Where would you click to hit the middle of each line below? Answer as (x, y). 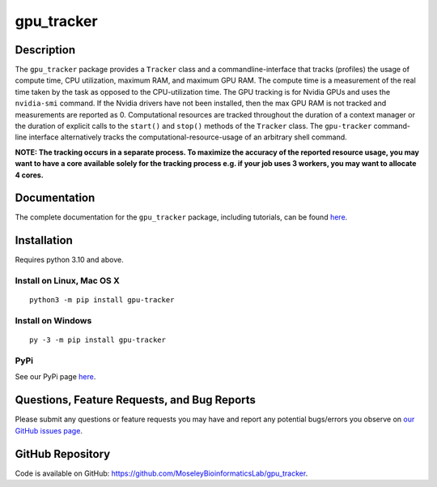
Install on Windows (53, 321)
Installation (44, 240)
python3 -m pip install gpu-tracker (102, 300)
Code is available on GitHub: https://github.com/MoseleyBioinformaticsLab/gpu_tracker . (161, 473)
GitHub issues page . (49, 430)
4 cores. (29, 175)
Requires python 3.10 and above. (70, 260)
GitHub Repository (63, 454)
